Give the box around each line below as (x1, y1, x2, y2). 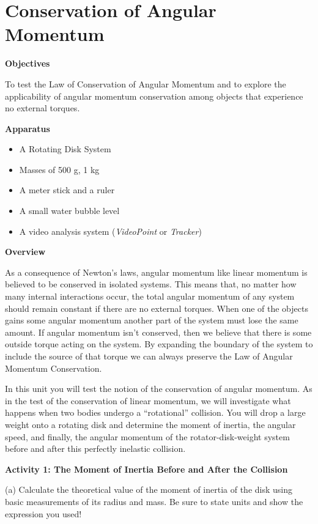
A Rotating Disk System (19, 142, 111, 155)
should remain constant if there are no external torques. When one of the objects (5, 301, 308, 314)
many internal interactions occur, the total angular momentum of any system (5, 290, 295, 303)
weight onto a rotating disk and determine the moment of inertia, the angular (5, 418, 296, 430)
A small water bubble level (19, 204, 120, 217)
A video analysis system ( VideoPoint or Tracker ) (19, 224, 202, 237)
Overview (5, 245, 46, 258)
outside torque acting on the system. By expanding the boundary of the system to (5, 338, 313, 350)
